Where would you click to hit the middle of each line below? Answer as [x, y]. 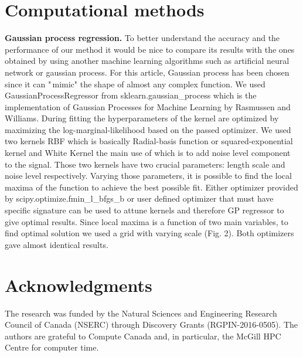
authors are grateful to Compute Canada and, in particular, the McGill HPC [143, 336]
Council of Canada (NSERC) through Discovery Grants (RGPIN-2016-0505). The [151, 324]
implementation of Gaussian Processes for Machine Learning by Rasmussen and [148, 106]
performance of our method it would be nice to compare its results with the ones [150, 49]
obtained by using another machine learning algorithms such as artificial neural [147, 61]
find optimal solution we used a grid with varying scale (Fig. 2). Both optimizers [149, 233]
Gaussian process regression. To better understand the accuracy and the [142, 38]
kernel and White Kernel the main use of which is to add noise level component [148, 153]
